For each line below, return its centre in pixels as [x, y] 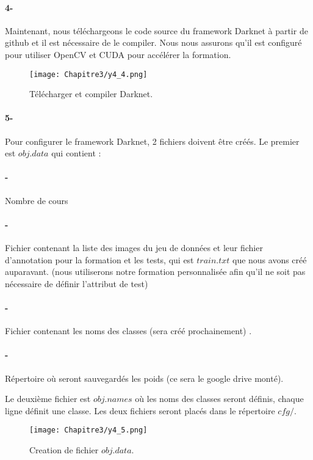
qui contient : [76, 153]
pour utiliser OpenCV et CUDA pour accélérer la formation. [118, 54]
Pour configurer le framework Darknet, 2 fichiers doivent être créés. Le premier [152, 141]
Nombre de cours [37, 200]
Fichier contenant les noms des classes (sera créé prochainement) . [128, 331]
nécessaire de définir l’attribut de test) [77, 283]
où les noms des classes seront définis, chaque [219, 399]
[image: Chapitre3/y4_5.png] [88, 430]
